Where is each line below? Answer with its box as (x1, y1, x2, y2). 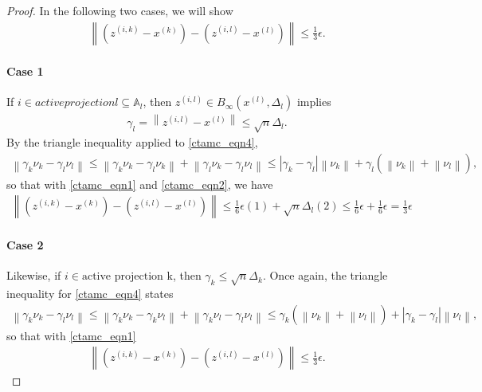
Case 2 (6, 236, 44, 253)
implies (296, 93, 331, 110)
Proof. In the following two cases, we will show (6, 2, 233, 18)
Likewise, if (6, 267, 61, 284)
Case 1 (6, 63, 44, 80)
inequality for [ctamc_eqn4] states (6, 284, 174, 301)
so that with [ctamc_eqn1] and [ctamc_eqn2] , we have (6, 175, 273, 192)
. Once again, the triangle (262, 267, 388, 284)
